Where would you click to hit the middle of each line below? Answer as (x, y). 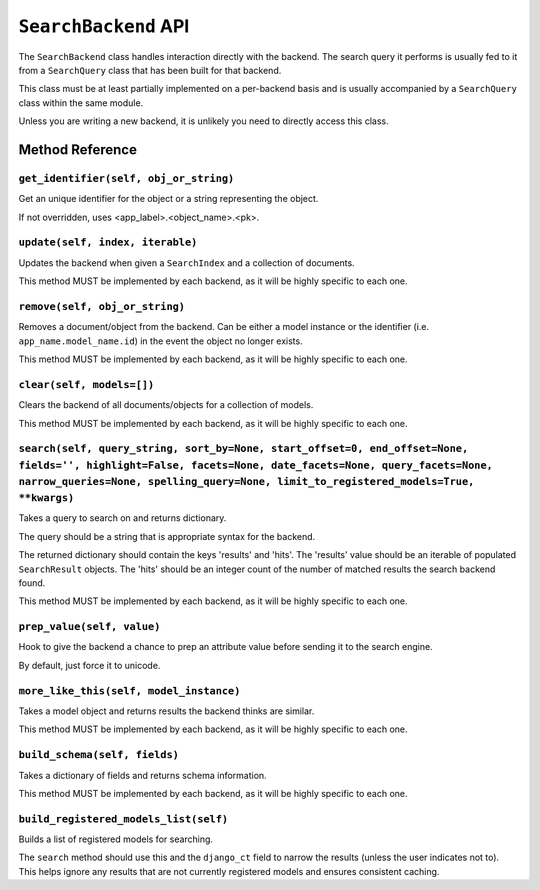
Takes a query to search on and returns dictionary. (122, 518)
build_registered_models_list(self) (123, 818)
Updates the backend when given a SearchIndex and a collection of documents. (186, 262)
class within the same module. (81, 102)
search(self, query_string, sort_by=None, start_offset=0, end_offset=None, (243, 448)
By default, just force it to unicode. (89, 665)
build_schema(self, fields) (99, 755)
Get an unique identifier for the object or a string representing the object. (168, 199)
